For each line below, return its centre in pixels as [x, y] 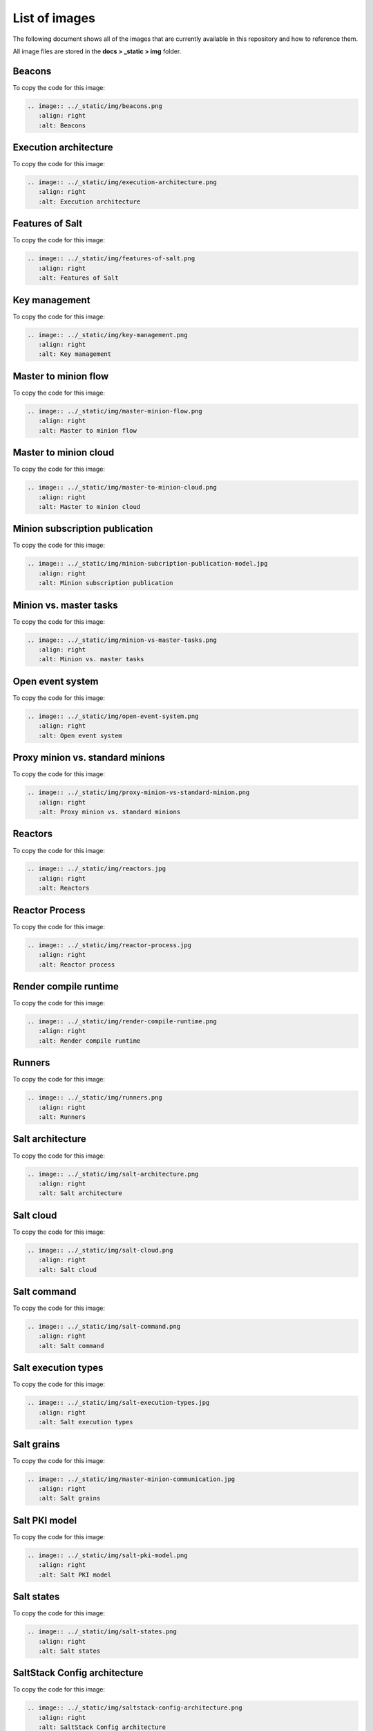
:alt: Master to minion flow [88, 430]
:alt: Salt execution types [86, 1422]
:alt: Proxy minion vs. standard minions [109, 812]
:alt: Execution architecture [89, 201]
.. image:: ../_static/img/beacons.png [95, 106]
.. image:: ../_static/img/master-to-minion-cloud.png [122, 487]
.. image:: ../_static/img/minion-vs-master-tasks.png [122, 640]
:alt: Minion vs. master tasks [91, 659]
